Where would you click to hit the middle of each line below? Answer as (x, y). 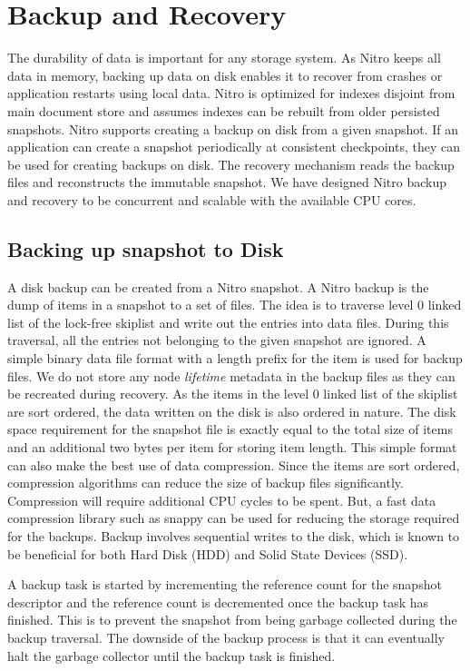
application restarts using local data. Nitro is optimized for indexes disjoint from (231, 93)
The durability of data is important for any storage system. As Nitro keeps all (224, 58)
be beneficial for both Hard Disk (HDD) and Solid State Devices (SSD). (208, 553)
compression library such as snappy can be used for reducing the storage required (234, 518)
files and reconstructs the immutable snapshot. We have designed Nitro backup (227, 182)
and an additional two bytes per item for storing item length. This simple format (232, 447)
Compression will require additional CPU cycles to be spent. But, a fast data (222, 500)
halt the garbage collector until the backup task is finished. (171, 655)
